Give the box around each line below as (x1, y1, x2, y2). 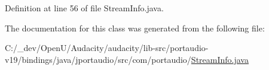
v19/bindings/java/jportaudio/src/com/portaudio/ (5, 53, 191, 65)
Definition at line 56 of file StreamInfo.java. (5, 2, 164, 14)
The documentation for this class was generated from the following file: (5, 21, 265, 34)
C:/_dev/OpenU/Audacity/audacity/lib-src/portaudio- (5, 42, 209, 54)
